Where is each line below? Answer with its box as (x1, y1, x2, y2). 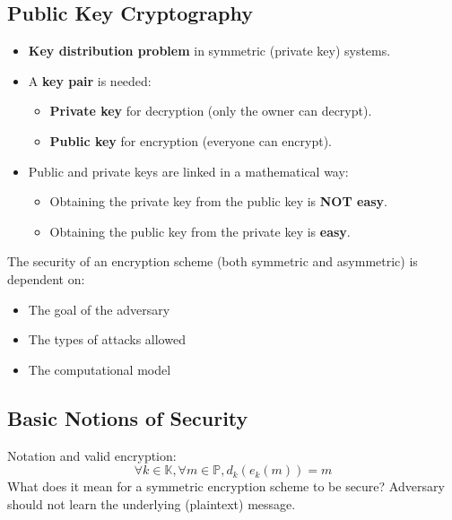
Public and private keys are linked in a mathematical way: (28, 161, 349, 180)
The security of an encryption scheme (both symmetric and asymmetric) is (7, 252, 418, 271)
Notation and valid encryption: (7, 446, 177, 464)
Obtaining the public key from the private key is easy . (49, 221, 351, 240)
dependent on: (7, 269, 85, 288)
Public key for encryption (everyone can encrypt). (49, 131, 332, 150)
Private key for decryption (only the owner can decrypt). (49, 101, 372, 120)
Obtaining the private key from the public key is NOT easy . (49, 192, 387, 211)
